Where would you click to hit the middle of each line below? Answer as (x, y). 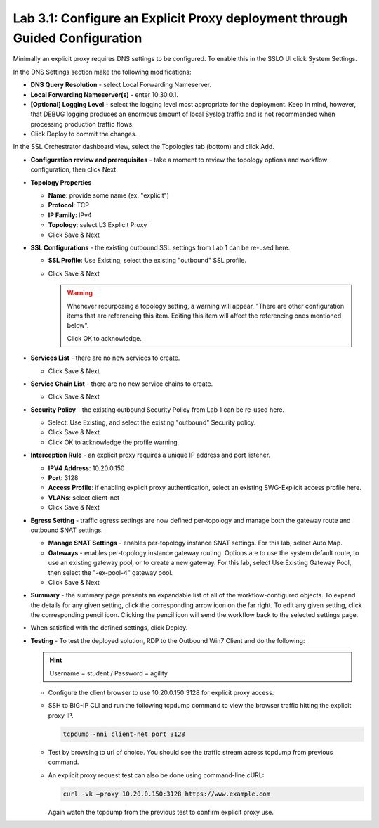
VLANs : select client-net (84, 497)
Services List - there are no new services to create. (105, 358)
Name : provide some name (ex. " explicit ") (109, 195)
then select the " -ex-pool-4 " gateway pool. (111, 572)
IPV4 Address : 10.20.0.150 (86, 468)
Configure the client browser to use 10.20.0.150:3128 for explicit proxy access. (161, 693)
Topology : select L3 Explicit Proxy (98, 225)
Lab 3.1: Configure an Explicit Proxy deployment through (180, 18)
